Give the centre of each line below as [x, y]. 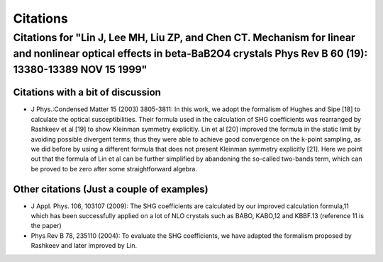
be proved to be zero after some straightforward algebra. [114, 169]
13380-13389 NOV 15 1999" [80, 69]
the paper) [46, 226]
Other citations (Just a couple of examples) [111, 189]
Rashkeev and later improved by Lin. [84, 246]
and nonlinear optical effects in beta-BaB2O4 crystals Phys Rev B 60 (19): [190, 53]
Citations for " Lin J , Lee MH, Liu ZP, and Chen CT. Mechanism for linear [184, 38]
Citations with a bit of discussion [87, 92]
